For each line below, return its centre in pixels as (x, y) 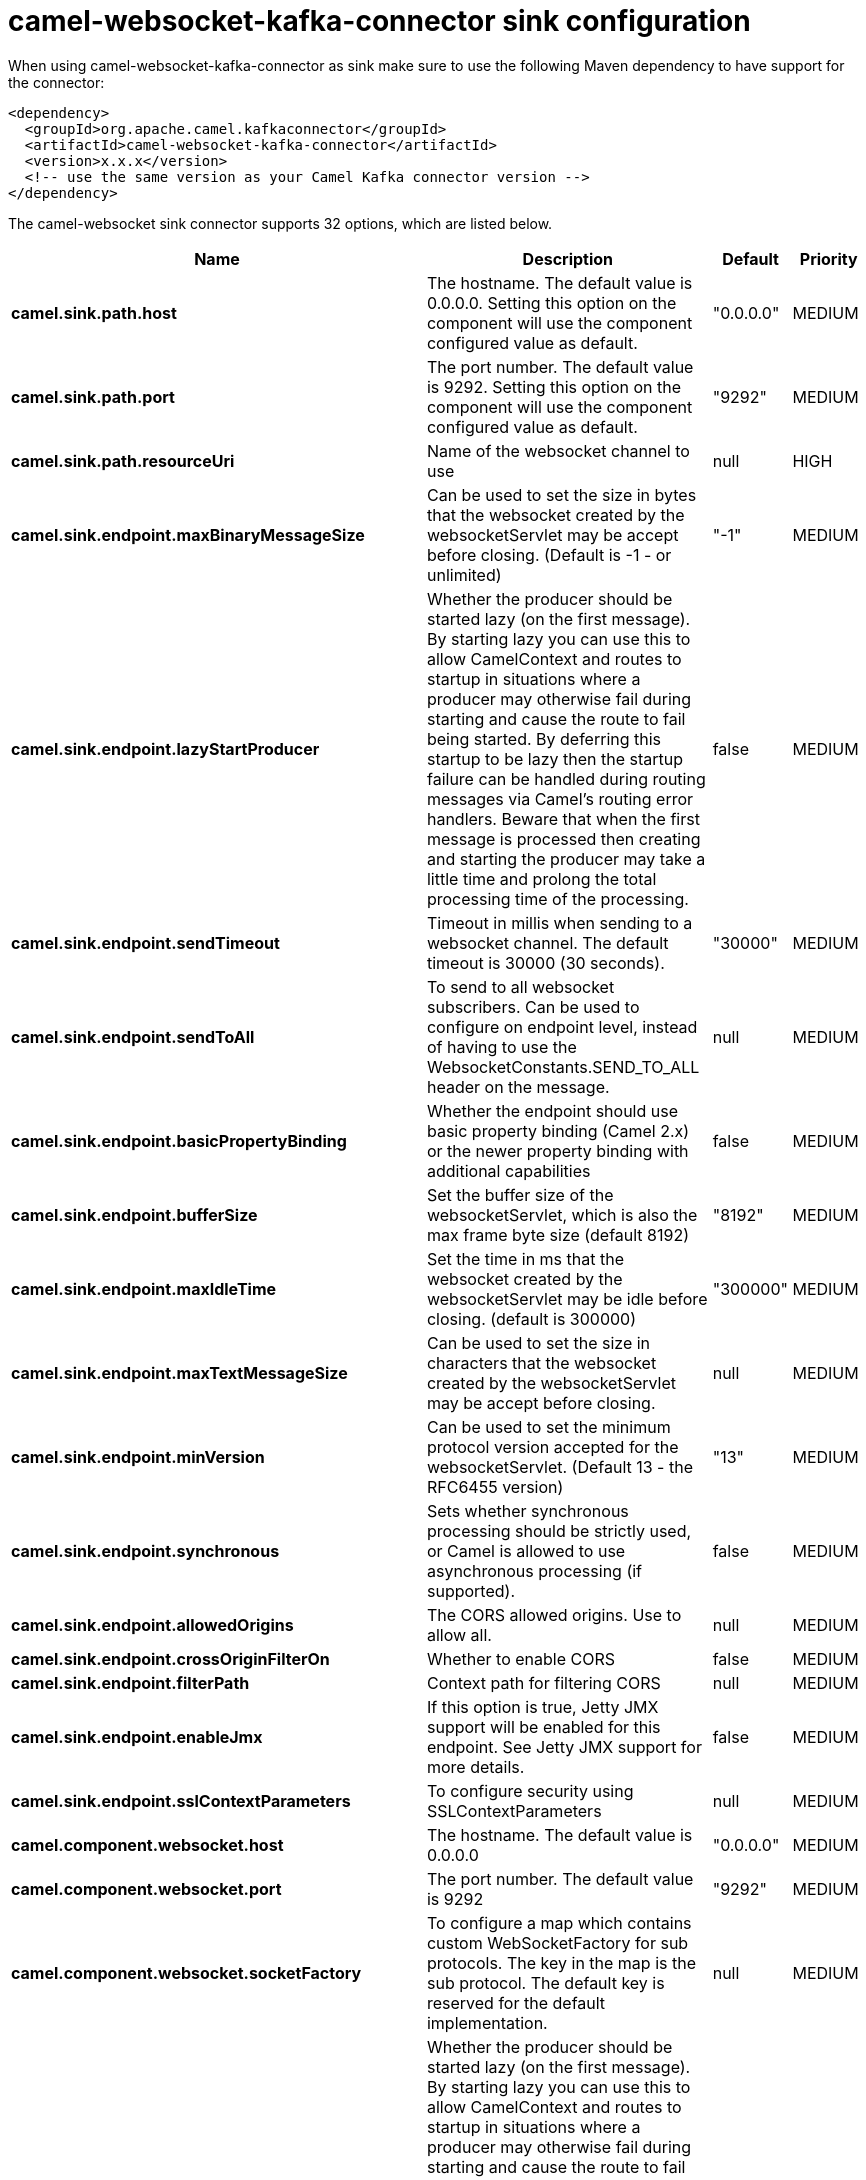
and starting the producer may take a (566, 858)
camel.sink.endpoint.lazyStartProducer (165, 748)
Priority (828, 258)
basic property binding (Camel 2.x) (558, 1130)
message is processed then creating (563, 838)
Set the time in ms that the (525, 1258)
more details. (475, 1766)
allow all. (459, 1634)
